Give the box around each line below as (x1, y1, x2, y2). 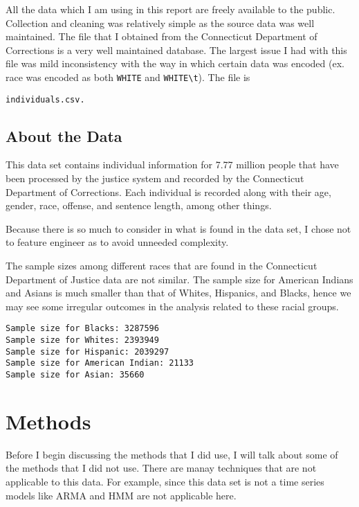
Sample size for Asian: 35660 (6, 370, 145, 380)
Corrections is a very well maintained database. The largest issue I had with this (6, 42, 347, 57)
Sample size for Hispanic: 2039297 (6, 346, 169, 357)
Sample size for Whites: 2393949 (6, 335, 159, 346)
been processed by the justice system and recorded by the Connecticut (6, 171, 304, 186)
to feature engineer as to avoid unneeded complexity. (6, 235, 229, 249)
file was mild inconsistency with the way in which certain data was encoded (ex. (6, 56, 344, 71)
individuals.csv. (6, 94, 85, 105)
